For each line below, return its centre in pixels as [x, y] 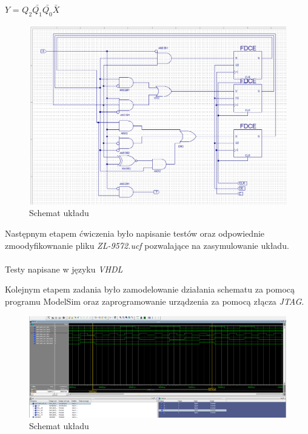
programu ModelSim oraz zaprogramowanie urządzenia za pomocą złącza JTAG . [155, 301]
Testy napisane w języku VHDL [64, 269]
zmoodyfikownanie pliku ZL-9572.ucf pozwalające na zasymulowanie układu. [147, 245]
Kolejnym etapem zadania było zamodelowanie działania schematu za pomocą [150, 289]
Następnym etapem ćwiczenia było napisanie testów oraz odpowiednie [135, 233]
